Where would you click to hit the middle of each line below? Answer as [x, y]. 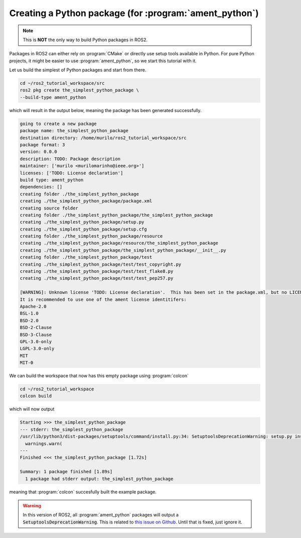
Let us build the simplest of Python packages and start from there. [78, 70]
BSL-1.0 [29, 313]
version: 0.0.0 [38, 152]
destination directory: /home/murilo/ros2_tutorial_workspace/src [103, 138]
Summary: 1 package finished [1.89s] [66, 472]
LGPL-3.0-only [37, 349]
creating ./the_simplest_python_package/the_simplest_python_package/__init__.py [123, 250]
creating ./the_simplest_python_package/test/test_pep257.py [97, 278]
